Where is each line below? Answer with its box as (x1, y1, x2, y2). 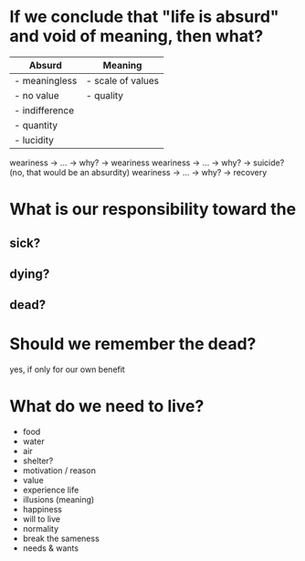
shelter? (22, 455, 54, 467)
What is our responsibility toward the (9, 199, 297, 220)
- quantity (14, 119, 58, 132)
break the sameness (22, 533, 100, 545)
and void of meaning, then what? (9, 26, 264, 47)
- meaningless (14, 74, 78, 87)
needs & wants (22, 543, 79, 554)
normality (22, 524, 59, 535)
